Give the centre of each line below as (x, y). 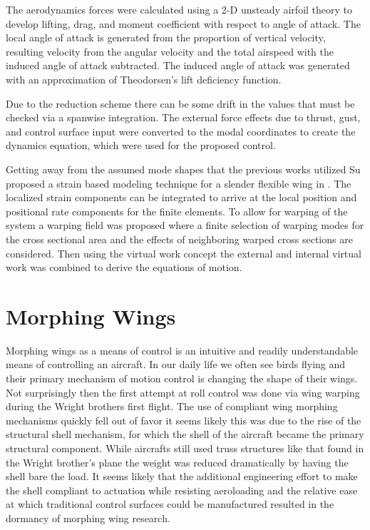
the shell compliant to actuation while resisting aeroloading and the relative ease (182, 490)
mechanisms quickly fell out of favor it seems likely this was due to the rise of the (184, 420)
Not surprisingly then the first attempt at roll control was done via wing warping (183, 392)
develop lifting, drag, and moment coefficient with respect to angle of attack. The (183, 23)
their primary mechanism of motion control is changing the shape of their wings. (182, 378)
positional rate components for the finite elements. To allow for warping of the (177, 211)
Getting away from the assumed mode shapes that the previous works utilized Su (183, 169)
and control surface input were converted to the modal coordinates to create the (181, 131)
